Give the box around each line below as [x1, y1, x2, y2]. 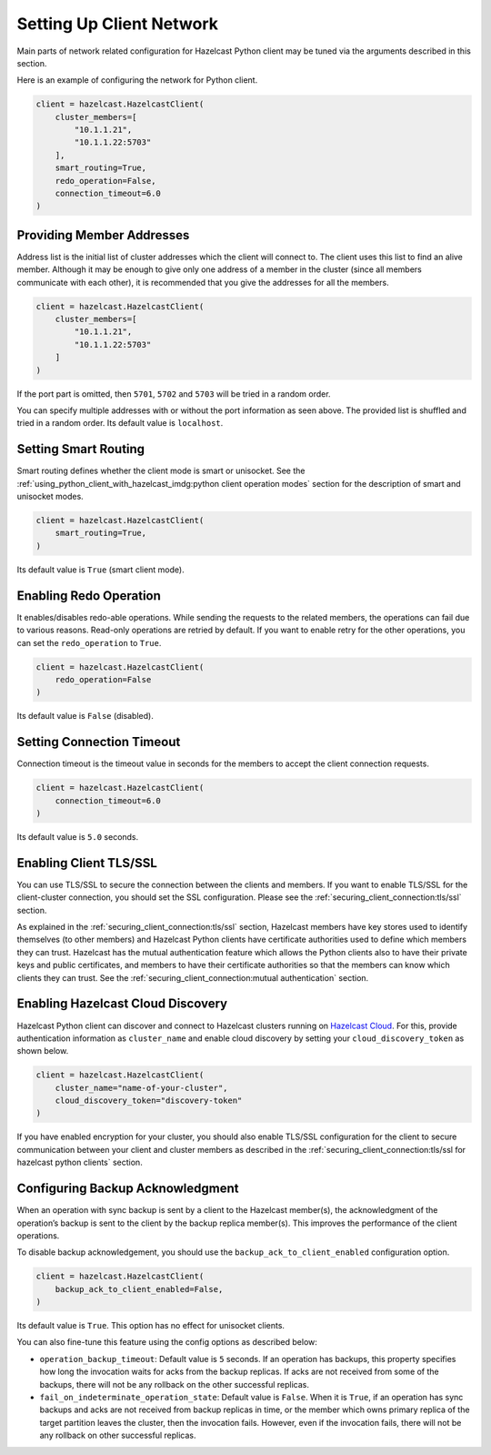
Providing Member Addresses [16, 227, 190, 243]
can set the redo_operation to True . [16, 637, 162, 648]
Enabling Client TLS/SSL [16, 855, 158, 871]
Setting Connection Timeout [16, 734, 181, 750]
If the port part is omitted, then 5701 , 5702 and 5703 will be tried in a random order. [16, 388, 331, 399]
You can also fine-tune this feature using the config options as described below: [16, 1337, 318, 1348]
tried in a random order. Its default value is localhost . [16, 418, 224, 429]
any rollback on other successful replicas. [39, 1430, 196, 1441]
